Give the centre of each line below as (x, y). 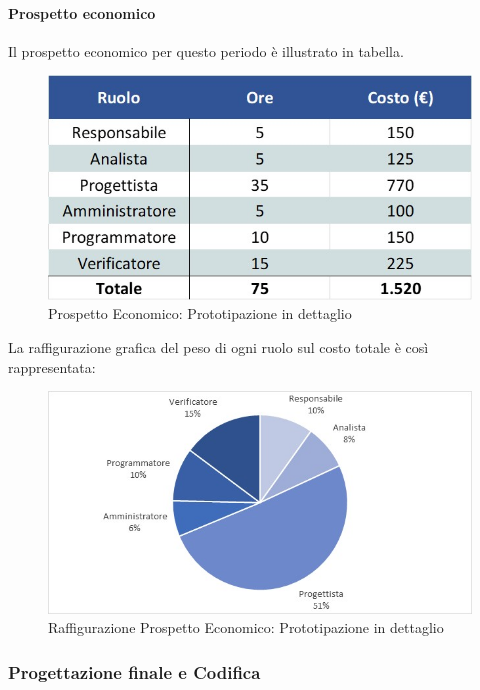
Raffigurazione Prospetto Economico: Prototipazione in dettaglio (246, 627)
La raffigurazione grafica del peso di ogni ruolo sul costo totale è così (218, 347)
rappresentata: (52, 366)
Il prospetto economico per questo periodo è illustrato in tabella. (206, 50)
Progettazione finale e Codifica (134, 671)
